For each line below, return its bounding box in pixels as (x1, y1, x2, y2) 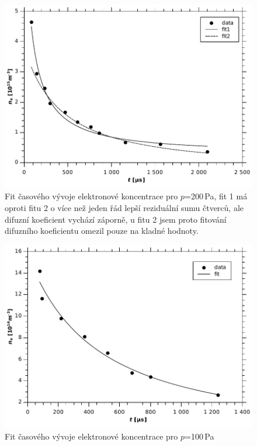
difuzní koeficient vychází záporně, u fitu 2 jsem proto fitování (5, 213, 227, 225)
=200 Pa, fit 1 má (185, 190, 248, 202)
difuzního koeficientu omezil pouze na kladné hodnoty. (5, 224, 199, 237)
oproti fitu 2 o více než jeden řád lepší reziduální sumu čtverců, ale (5, 201, 244, 213)
